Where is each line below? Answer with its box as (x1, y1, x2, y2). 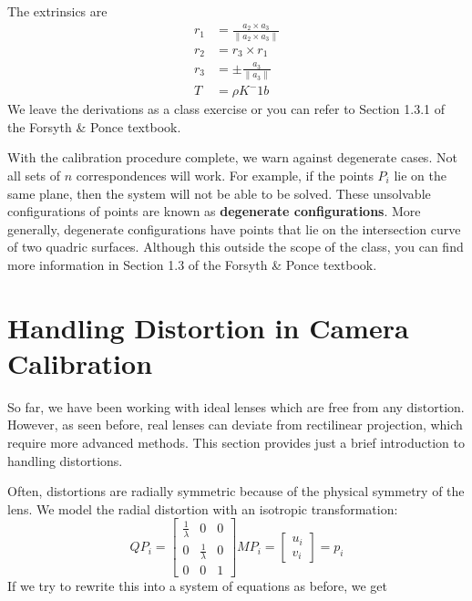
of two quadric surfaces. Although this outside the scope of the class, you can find (7, 237, 464, 256)
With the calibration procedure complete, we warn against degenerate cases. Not (7, 148, 457, 167)
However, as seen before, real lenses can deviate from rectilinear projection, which (7, 415, 463, 434)
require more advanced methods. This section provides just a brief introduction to (7, 433, 465, 452)
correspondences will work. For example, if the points (76, 166, 374, 185)
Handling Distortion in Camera (7, 308, 409, 346)
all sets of (7, 166, 61, 185)
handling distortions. (7, 451, 123, 470)
